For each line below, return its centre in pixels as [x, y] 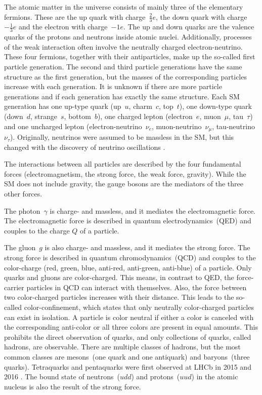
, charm [140, 106]
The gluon [20, 247]
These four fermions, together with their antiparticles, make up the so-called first [130, 56]
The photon [22, 210]
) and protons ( [156, 377]
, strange [44, 116]
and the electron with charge [63, 27]
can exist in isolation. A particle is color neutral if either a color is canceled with [129, 317]
